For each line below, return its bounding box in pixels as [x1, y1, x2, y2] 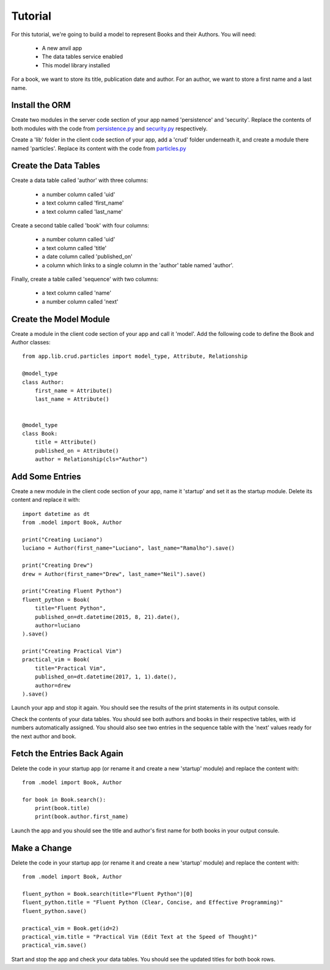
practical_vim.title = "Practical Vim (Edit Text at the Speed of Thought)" [22, 933, 258, 940]
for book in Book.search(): [22, 796, 106, 803]
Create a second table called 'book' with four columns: [11, 222, 150, 229]
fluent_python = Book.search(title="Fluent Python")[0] [22, 890, 193, 897]
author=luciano [34, 622, 81, 629]
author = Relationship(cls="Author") [34, 456, 148, 463]
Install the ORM [11, 100, 71, 110]
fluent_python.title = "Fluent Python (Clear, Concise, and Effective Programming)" [22, 899, 284, 906]
